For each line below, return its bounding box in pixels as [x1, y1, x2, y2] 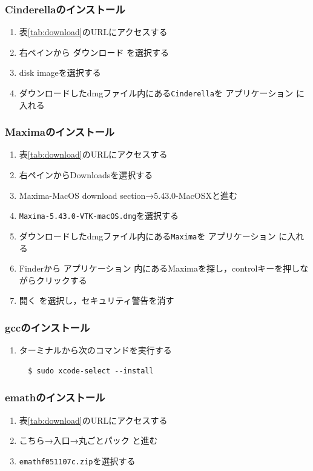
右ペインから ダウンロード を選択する [19, 45, 170, 58]
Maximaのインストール [5, 124, 115, 139]
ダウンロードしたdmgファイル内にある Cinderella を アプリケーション [19, 87, 294, 99]
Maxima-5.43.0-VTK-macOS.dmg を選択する [19, 209, 179, 222]
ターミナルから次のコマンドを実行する [19, 344, 172, 356]
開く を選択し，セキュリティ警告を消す [19, 294, 174, 307]
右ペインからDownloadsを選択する [19, 169, 153, 181]
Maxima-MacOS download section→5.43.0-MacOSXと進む [19, 189, 238, 201]
